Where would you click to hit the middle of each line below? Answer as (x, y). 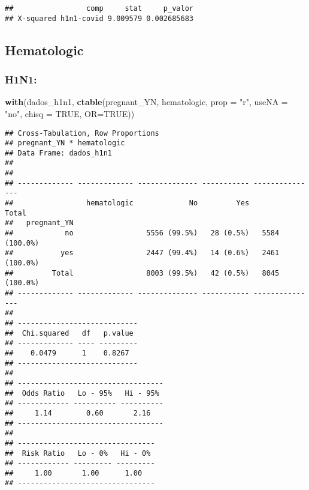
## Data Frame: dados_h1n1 (58, 153)
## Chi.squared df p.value (69, 333)
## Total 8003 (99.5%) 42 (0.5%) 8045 (142, 273)
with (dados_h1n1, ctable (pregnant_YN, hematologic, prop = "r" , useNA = (146, 102)
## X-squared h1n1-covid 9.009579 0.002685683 (99, 18)
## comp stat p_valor (99, 8)
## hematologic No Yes (127, 203)
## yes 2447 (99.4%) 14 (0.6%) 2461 (142, 253)
